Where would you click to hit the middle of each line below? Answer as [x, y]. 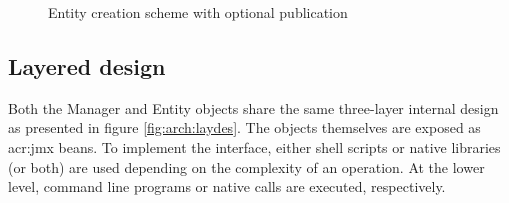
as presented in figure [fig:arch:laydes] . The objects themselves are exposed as [244, 127]
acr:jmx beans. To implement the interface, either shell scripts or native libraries [254, 146]
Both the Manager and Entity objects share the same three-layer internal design [253, 107]
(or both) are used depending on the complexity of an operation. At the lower [246, 166]
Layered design [87, 65]
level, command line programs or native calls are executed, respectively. [227, 186]
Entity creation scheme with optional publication [198, 12]
